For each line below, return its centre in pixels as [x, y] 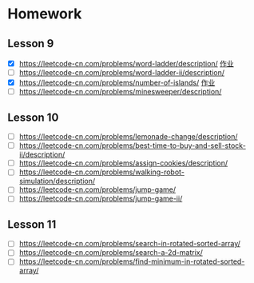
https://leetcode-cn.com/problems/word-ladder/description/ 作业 [127, 64]
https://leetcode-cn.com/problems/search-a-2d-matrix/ [111, 253]
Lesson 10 [33, 117]
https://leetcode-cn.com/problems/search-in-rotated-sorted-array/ [130, 244]
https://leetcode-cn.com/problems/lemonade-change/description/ [128, 137]
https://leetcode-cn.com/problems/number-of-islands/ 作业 [117, 83]
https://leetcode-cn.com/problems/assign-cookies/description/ [123, 163]
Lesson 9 [31, 44]
